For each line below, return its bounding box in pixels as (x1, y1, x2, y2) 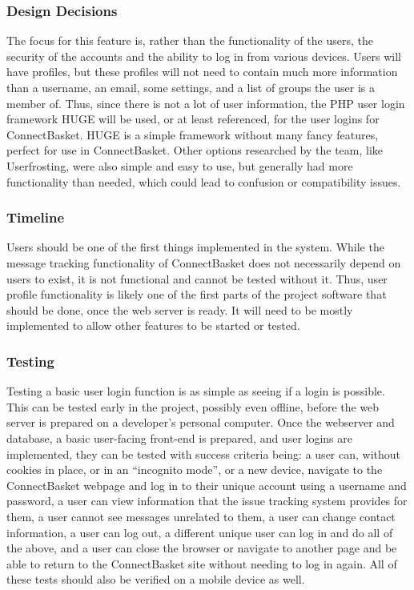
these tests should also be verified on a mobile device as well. (6, 571, 305, 588)
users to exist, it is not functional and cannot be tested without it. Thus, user (6, 270, 388, 287)
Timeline (6, 207, 65, 227)
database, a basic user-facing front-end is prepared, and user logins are (6, 429, 352, 446)
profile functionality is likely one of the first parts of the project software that (6, 286, 387, 303)
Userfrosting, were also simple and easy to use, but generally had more (6, 157, 353, 174)
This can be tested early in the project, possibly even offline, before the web (6, 398, 380, 415)
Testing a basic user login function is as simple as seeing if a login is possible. (6, 383, 385, 399)
